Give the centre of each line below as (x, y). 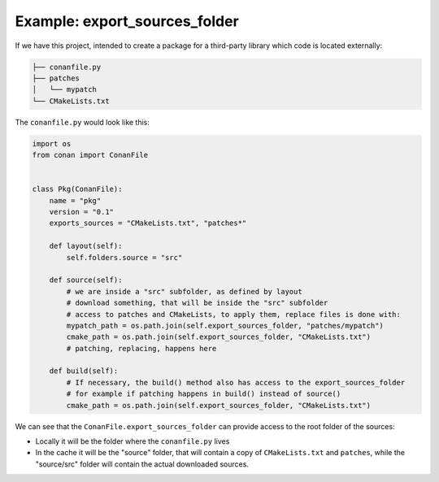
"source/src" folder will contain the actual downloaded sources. (142, 464)
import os (52, 143)
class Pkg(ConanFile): (77, 189)
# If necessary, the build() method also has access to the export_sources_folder (236, 382)
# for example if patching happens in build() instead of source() (204, 394)
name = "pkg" (75, 200)
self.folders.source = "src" (124, 257)
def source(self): (86, 280)
